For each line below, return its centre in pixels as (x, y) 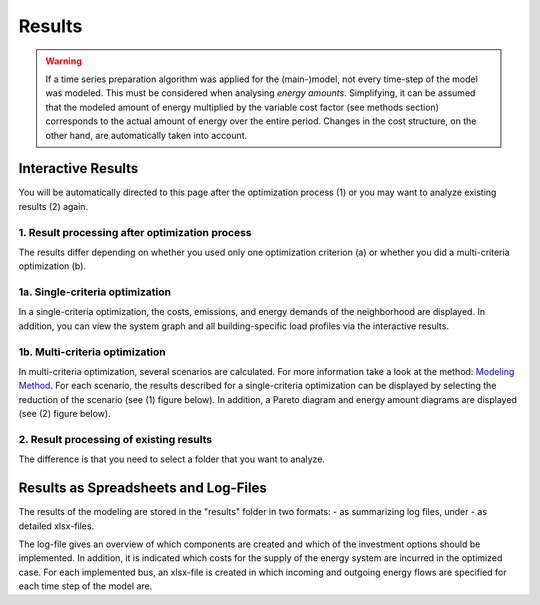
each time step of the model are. (85, 586)
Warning (63, 61)
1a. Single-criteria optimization (95, 292)
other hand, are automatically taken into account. (146, 135)
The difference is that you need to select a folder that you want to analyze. (171, 459)
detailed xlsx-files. (56, 526)
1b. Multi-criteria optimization (92, 352)
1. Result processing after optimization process (135, 232)
